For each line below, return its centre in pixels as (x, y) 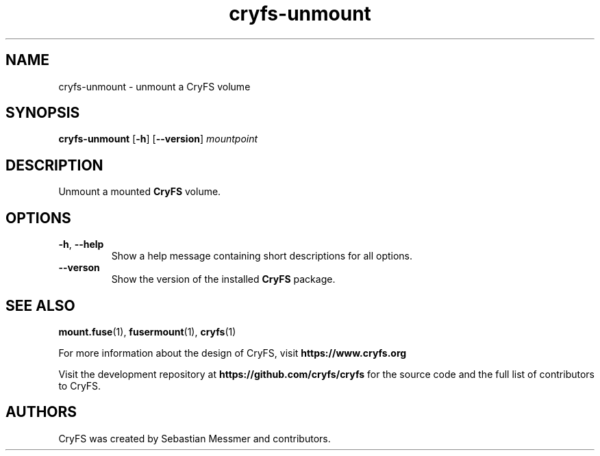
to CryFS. (80, 385)
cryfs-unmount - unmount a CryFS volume (154, 86)
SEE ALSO (40, 305)
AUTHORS (41, 412)
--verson (79, 268)
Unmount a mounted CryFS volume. (140, 192)
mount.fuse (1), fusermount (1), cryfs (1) (147, 331)
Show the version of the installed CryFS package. (223, 279)
